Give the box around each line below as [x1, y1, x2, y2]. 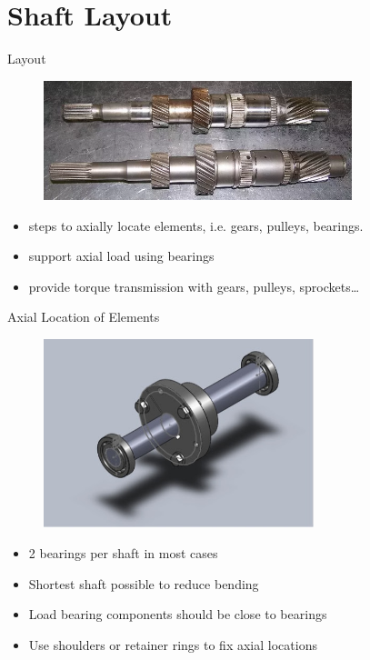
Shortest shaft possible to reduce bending [28, 574, 259, 593]
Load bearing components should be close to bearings [28, 605, 327, 624]
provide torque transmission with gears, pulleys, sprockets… [28, 276, 360, 295]
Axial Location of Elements [7, 307, 160, 326]
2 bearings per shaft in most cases [28, 544, 218, 563]
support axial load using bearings [28, 246, 215, 265]
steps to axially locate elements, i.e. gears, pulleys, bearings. [28, 215, 364, 235]
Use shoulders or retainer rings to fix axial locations [28, 635, 317, 654]
